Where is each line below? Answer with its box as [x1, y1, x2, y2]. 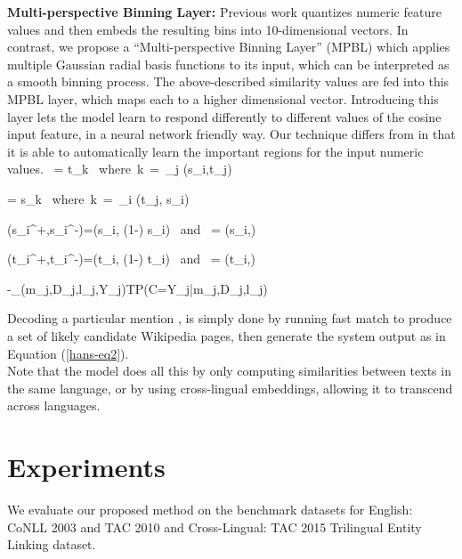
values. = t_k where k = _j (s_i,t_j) [7, 159, 232, 178]
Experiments [7, 449, 166, 485]
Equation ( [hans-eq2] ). [7, 344, 129, 362]
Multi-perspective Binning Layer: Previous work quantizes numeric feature [7, 3, 442, 20]
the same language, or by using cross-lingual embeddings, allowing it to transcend [7, 378, 453, 397]
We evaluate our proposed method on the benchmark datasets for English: [7, 500, 413, 518]
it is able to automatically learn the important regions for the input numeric [7, 142, 424, 160]
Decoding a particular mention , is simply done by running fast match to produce [7, 309, 452, 328]
